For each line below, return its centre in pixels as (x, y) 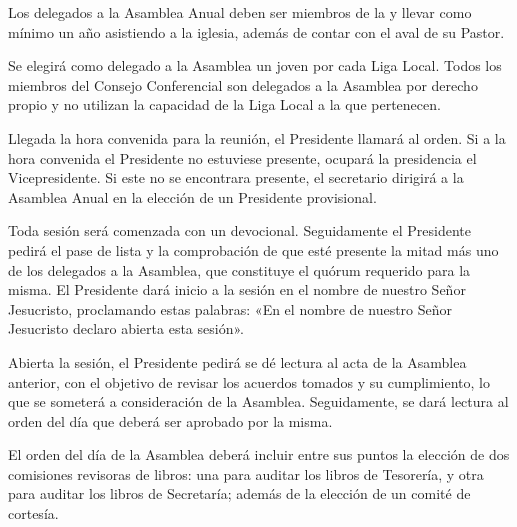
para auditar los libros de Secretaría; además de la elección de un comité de (239, 493)
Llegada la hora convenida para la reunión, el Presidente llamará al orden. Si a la (257, 137)
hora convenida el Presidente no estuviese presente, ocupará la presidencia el (242, 157)
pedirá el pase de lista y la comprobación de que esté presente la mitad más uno (253, 249)
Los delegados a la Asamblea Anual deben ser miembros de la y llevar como (240, 12)
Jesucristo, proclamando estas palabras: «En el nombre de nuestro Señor (230, 308)
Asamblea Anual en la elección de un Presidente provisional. (192, 196)
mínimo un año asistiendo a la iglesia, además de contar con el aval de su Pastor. (256, 31)
